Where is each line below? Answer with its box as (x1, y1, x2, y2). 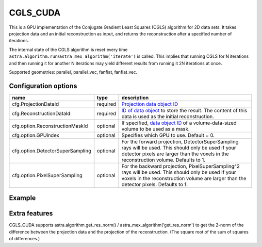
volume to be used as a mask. (121, 125, 190, 132)
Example (9, 194, 36, 202)
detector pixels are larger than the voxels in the (121, 150, 229, 157)
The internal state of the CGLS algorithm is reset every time (9, 47, 128, 52)
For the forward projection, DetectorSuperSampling (121, 138, 239, 145)
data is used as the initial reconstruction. (121, 113, 214, 120)
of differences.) (9, 236, 40, 242)
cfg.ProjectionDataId (12, 100, 59, 107)
